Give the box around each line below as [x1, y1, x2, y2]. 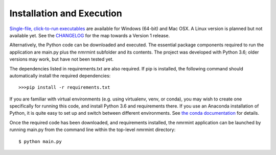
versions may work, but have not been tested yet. [9, 56, 114, 62]
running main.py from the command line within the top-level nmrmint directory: [9, 126, 176, 133]
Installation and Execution [9, 8, 122, 19]
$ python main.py [18, 138, 62, 144]
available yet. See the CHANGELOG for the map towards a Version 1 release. [9, 32, 170, 38]
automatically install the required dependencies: [9, 72, 111, 79]
